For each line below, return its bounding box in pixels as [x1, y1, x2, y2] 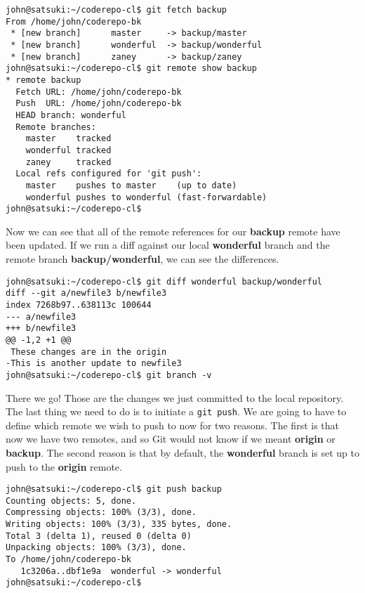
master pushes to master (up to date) [25, 180, 237, 190]
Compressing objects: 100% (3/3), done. [6, 507, 197, 518]
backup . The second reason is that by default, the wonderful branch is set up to [6, 445, 360, 460]
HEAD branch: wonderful [15, 110, 126, 120]
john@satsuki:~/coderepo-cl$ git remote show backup [6, 63, 257, 74]
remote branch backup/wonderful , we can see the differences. [6, 252, 279, 266]
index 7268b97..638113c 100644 [6, 299, 152, 310]
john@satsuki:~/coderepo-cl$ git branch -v [6, 370, 212, 380]
